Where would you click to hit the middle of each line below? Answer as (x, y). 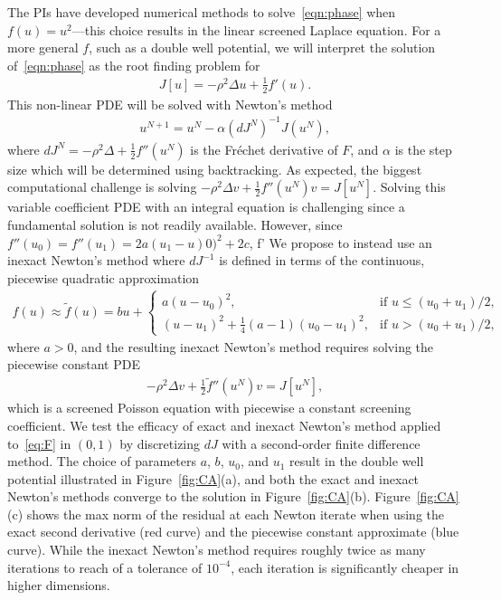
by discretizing (160, 443)
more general (43, 48)
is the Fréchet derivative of (264, 149)
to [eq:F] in (39, 443)
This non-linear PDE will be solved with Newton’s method (170, 104)
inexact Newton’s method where (96, 260)
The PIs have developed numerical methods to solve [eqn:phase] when (202, 12)
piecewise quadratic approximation (104, 277)
